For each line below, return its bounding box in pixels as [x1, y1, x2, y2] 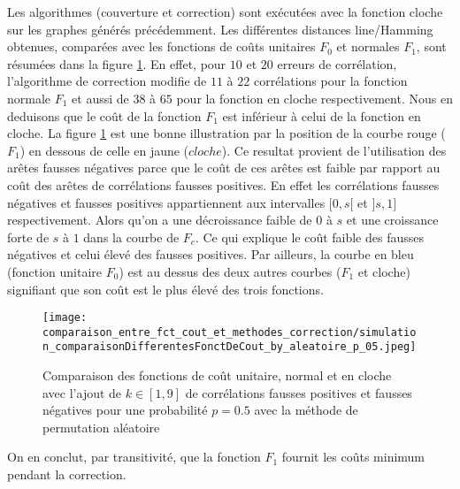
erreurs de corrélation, [277, 54, 397, 73]
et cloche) [357, 262, 410, 280]
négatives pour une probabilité [42, 401, 208, 419]
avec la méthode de [254, 401, 358, 419]
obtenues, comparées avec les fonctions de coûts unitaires [7, 37, 316, 56]
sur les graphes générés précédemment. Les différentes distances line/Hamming [7, 19, 433, 38]
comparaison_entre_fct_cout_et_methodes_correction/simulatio [42, 325, 417, 339]
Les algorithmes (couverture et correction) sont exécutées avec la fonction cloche [7, 3, 443, 20]
